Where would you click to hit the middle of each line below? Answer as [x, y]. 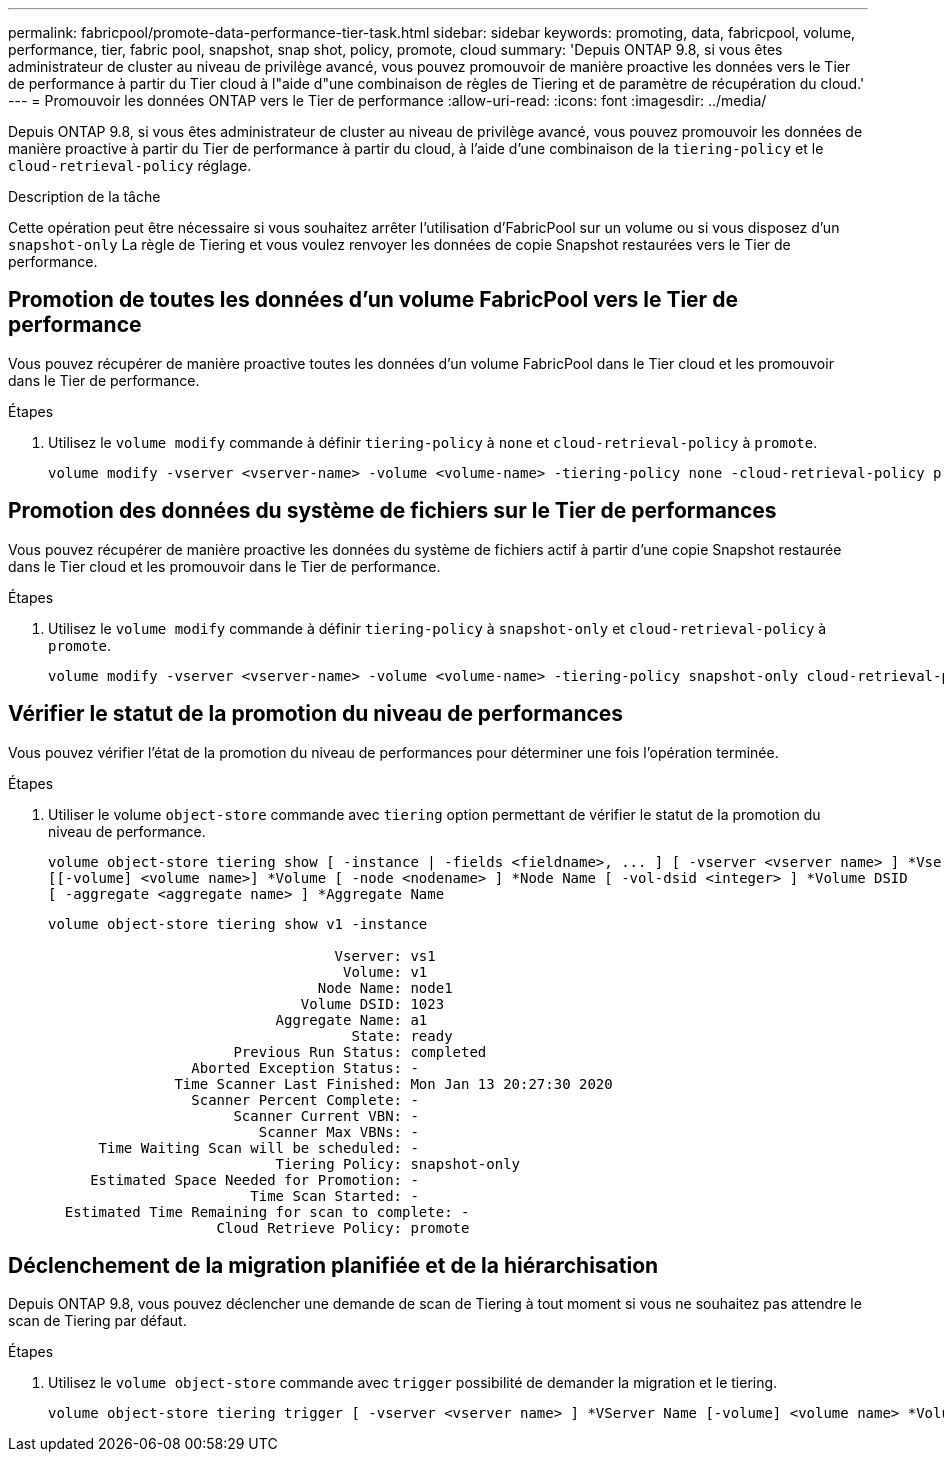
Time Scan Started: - [334, 1195]
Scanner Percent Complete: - [305, 1099]
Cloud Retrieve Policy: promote [343, 1227]
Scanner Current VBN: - [326, 1115]
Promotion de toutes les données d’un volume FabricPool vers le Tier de [373, 300]
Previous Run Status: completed [360, 1051]
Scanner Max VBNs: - [338, 1131]
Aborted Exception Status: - [305, 1067]
